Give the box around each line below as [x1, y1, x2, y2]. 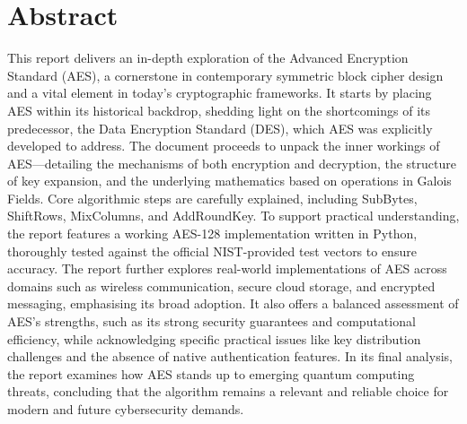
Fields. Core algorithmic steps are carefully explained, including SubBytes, [7, 188, 418, 207]
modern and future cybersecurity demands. [7, 400, 244, 418]
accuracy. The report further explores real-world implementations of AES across [7, 259, 447, 278]
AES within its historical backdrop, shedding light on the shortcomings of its [7, 100, 430, 119]
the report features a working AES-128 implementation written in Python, [7, 224, 418, 243]
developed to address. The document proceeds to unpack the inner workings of [7, 136, 440, 155]
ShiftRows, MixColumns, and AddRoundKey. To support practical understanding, [7, 206, 460, 225]
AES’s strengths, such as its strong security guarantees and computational [7, 312, 416, 331]
